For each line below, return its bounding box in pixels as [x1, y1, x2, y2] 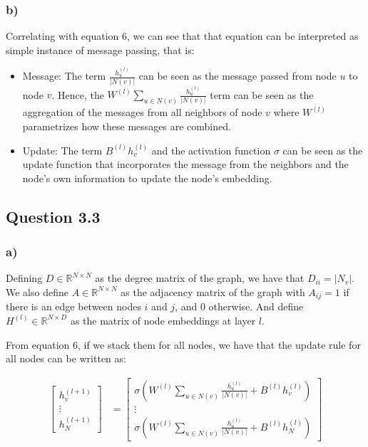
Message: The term [22, 68, 106, 83]
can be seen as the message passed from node [138, 68, 337, 83]
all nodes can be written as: [6, 351, 126, 366]
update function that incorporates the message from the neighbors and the [22, 157, 349, 172]
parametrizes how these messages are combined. [22, 118, 231, 133]
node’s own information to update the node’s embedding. [22, 170, 272, 185]
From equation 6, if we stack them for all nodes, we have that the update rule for [6, 337, 361, 352]
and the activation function [151, 142, 271, 157]
